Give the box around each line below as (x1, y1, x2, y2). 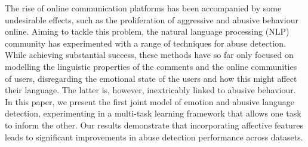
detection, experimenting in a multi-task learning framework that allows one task (5, 107, 301, 120)
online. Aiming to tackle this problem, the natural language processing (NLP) (5, 25, 289, 38)
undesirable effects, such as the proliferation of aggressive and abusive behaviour (5, 13, 298, 26)
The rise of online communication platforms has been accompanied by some (5, 2, 282, 14)
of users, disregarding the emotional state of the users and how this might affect (5, 72, 297, 84)
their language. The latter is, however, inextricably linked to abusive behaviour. (5, 84, 296, 96)
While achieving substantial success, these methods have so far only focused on (5, 48, 294, 61)
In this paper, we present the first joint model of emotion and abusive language (5, 95, 294, 108)
